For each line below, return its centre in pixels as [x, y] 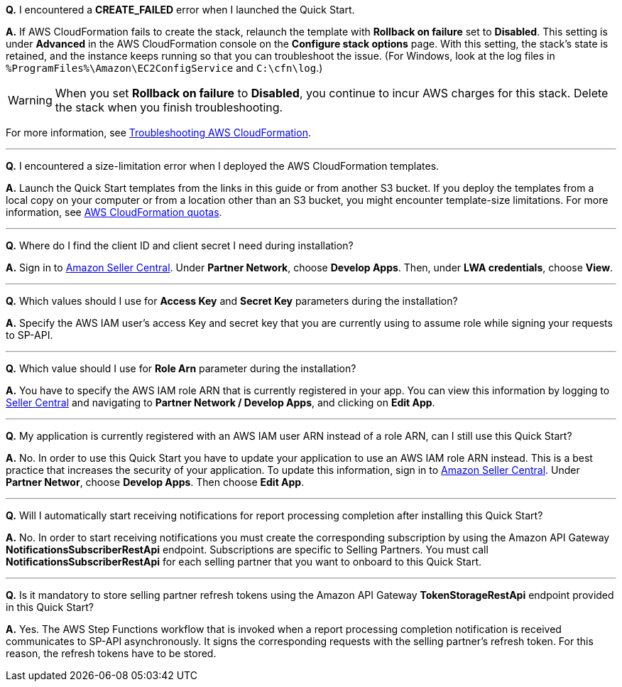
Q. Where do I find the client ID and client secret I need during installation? [180, 245]
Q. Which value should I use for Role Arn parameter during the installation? [181, 368]
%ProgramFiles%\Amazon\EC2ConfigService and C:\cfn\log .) [164, 68]
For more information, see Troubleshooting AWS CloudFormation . [158, 132]
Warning [30, 100]
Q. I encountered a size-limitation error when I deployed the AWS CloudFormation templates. [223, 166]
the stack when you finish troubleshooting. [169, 107]
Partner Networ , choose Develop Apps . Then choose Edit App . [155, 482]
